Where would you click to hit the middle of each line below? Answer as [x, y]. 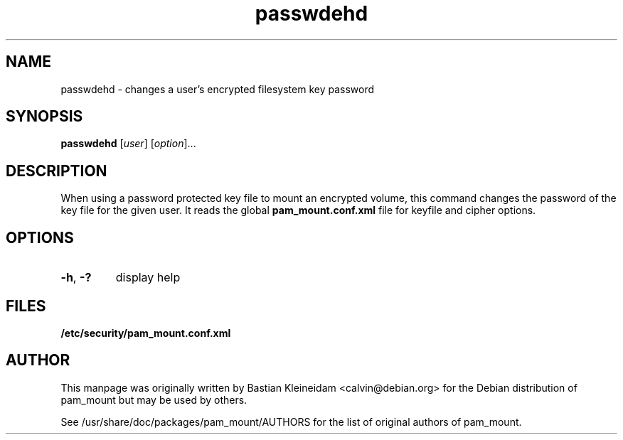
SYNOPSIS [44, 117]
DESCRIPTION [57, 171]
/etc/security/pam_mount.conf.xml [146, 333]
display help [148, 278]
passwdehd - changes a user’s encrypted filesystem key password [218, 89]
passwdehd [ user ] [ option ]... [128, 144]
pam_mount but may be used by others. [154, 399]
